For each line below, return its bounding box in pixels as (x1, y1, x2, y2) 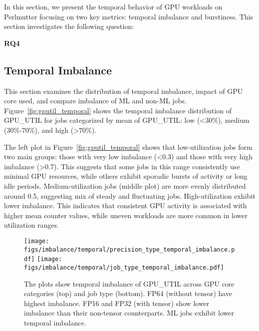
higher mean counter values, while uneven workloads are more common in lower (4, 210, 248, 220)
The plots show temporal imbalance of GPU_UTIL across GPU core (24, 278, 235, 289)
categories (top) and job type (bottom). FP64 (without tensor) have (24, 288, 233, 299)
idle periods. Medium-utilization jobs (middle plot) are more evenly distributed (4, 180, 246, 191)
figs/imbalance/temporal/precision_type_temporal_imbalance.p (24, 246, 235, 253)
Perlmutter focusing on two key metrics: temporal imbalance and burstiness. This (4, 11, 253, 21)
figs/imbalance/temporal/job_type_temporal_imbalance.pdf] (24, 264, 224, 271)
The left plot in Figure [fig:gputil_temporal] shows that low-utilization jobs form (4, 141, 253, 152)
